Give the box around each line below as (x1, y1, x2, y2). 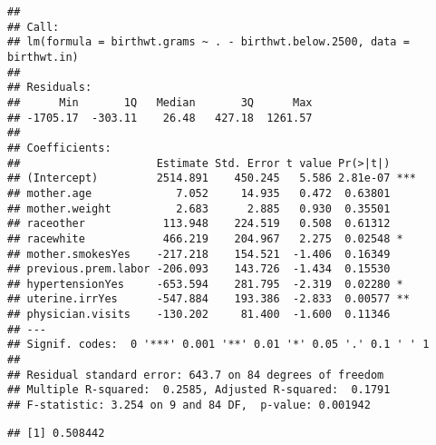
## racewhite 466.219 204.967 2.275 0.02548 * (7, 232, 403, 245)
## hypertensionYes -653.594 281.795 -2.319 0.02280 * (7, 277, 403, 291)
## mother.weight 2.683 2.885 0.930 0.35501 (7, 202, 391, 215)
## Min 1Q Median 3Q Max (7, 95, 313, 109)
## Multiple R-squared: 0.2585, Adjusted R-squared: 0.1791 (7, 383, 391, 397)
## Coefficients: (7, 141, 111, 154)
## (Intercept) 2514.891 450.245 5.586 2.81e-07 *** (7, 172, 417, 185)
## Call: (7, 20, 60, 34)
